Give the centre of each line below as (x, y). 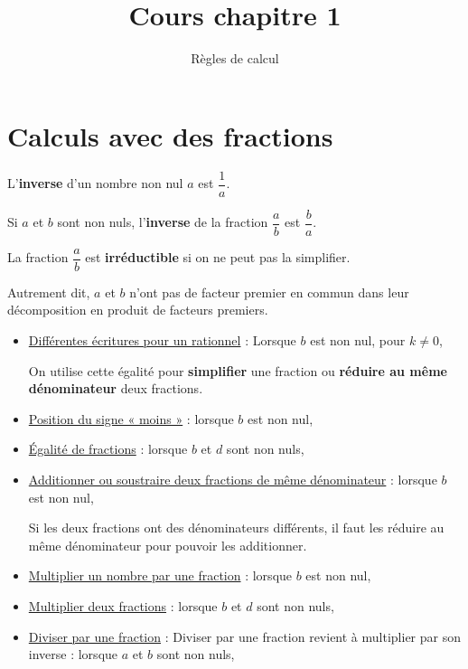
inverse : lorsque (73, 654)
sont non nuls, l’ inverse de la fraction (163, 222)
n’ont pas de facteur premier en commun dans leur (269, 292)
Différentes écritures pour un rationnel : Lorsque (162, 340)
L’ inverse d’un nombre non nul (95, 183)
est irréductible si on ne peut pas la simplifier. (218, 257)
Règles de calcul (235, 58)
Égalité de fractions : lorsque (108, 449)
